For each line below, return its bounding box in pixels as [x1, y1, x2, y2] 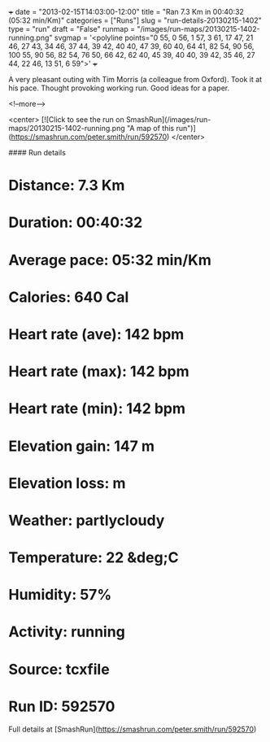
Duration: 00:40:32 [8, 213, 143, 232]
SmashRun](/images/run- [125, 115, 211, 124]
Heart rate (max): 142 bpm [8, 362, 189, 381]
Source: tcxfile [8, 660, 110, 679]
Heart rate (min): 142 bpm [8, 399, 185, 418]
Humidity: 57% [8, 586, 112, 605]
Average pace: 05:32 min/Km [8, 251, 211, 269]
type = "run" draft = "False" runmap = [8, 24, 136, 33]
